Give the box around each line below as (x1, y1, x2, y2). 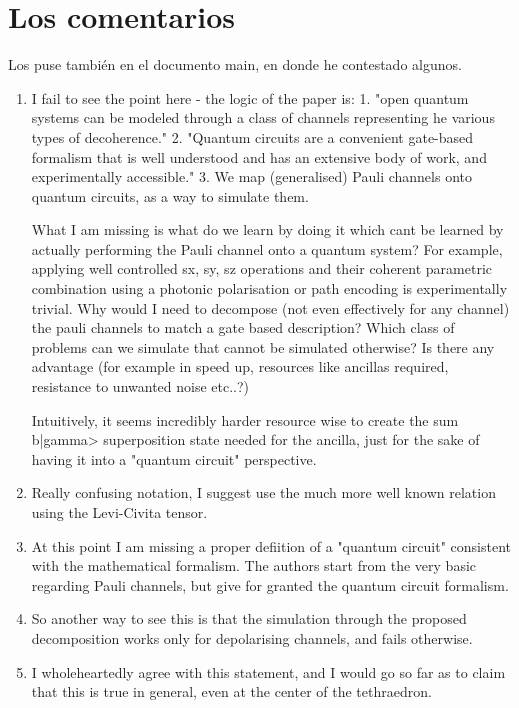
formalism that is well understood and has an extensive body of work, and (31, 146, 487, 167)
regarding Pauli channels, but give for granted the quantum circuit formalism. (31, 574, 509, 595)
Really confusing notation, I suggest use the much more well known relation (31, 482, 496, 503)
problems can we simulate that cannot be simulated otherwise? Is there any (31, 336, 495, 357)
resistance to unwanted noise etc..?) (31, 376, 250, 397)
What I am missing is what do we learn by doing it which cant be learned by (31, 219, 504, 240)
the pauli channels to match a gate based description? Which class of (31, 317, 455, 338)
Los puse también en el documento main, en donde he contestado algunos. (8, 54, 462, 75)
